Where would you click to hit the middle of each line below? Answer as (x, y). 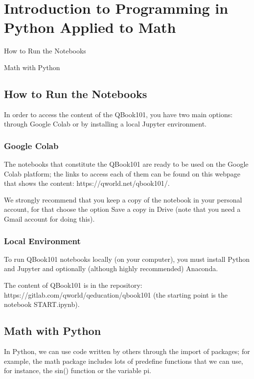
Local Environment (42, 240)
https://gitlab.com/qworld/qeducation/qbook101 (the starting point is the (116, 294)
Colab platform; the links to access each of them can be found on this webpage (122, 173)
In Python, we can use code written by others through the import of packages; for (127, 351)
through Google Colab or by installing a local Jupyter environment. (105, 124)
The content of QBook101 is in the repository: (73, 285)
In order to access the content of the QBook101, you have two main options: (118, 114)
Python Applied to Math (90, 27)
